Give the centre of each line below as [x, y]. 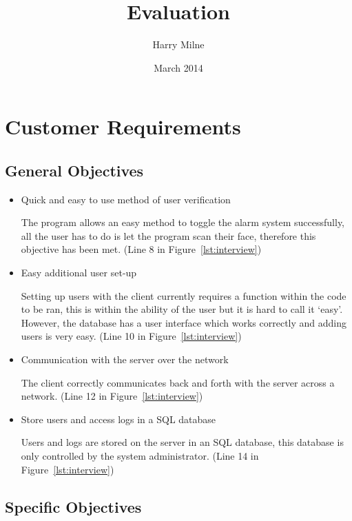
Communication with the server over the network [125, 359]
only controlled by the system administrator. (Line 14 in [140, 456]
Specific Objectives [73, 506]
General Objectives [74, 170]
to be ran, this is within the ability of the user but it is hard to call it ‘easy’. [182, 309]
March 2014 [178, 67]
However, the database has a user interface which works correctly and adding [184, 322]
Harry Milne [178, 44]
